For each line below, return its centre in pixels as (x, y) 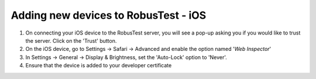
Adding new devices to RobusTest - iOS (109, 15)
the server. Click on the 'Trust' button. (71, 40)
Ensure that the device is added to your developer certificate (99, 66)
